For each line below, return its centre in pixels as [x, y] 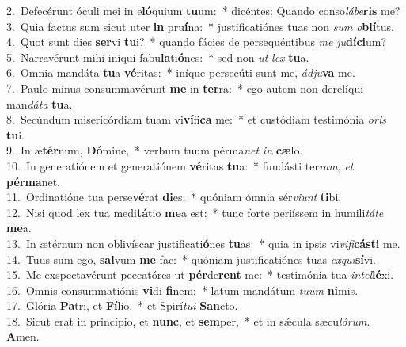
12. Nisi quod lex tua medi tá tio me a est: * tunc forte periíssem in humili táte [195, 212]
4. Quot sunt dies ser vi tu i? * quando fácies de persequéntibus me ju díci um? [197, 42]
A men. [23, 336]
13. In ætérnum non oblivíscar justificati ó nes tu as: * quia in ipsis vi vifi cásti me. [203, 243]
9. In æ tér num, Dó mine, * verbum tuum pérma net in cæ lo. [155, 150]
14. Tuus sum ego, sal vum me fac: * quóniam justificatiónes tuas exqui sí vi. [191, 259]
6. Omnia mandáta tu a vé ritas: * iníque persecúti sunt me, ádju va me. [181, 72]
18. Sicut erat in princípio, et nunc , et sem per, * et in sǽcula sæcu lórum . [188, 320]
